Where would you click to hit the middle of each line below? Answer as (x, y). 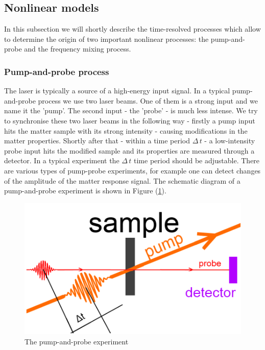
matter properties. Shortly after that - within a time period (97, 141)
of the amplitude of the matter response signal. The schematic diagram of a (122, 180)
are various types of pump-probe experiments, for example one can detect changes (132, 170)
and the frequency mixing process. (78, 49)
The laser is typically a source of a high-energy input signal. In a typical (117, 91)
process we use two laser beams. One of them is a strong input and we (148, 100)
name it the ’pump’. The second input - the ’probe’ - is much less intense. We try (131, 110)
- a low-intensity (230, 141)
